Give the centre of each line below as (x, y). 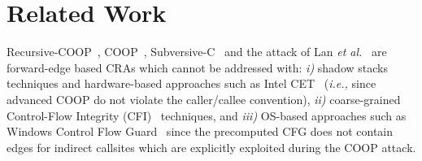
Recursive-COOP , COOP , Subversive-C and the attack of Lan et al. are (197, 52)
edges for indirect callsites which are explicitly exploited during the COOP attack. (211, 147)
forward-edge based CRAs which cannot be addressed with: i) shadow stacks (197, 67)
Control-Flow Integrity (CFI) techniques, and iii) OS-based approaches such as (207, 115)
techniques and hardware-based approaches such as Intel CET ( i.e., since (191, 83)
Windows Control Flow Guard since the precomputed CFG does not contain (200, 131)
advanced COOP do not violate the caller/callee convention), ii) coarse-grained (204, 99)
